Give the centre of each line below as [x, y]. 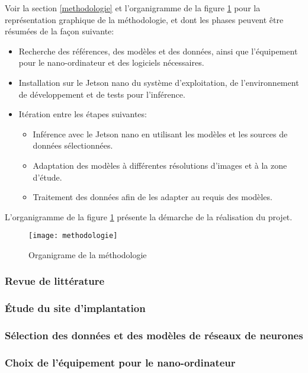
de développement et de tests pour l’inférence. [102, 94]
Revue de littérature [55, 281]
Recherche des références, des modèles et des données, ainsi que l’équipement [158, 51]
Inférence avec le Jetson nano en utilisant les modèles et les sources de [160, 134]
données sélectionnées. [73, 145]
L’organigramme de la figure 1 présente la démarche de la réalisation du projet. [149, 216]
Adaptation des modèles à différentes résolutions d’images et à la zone [160, 165]
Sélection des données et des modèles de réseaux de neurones [154, 335]
